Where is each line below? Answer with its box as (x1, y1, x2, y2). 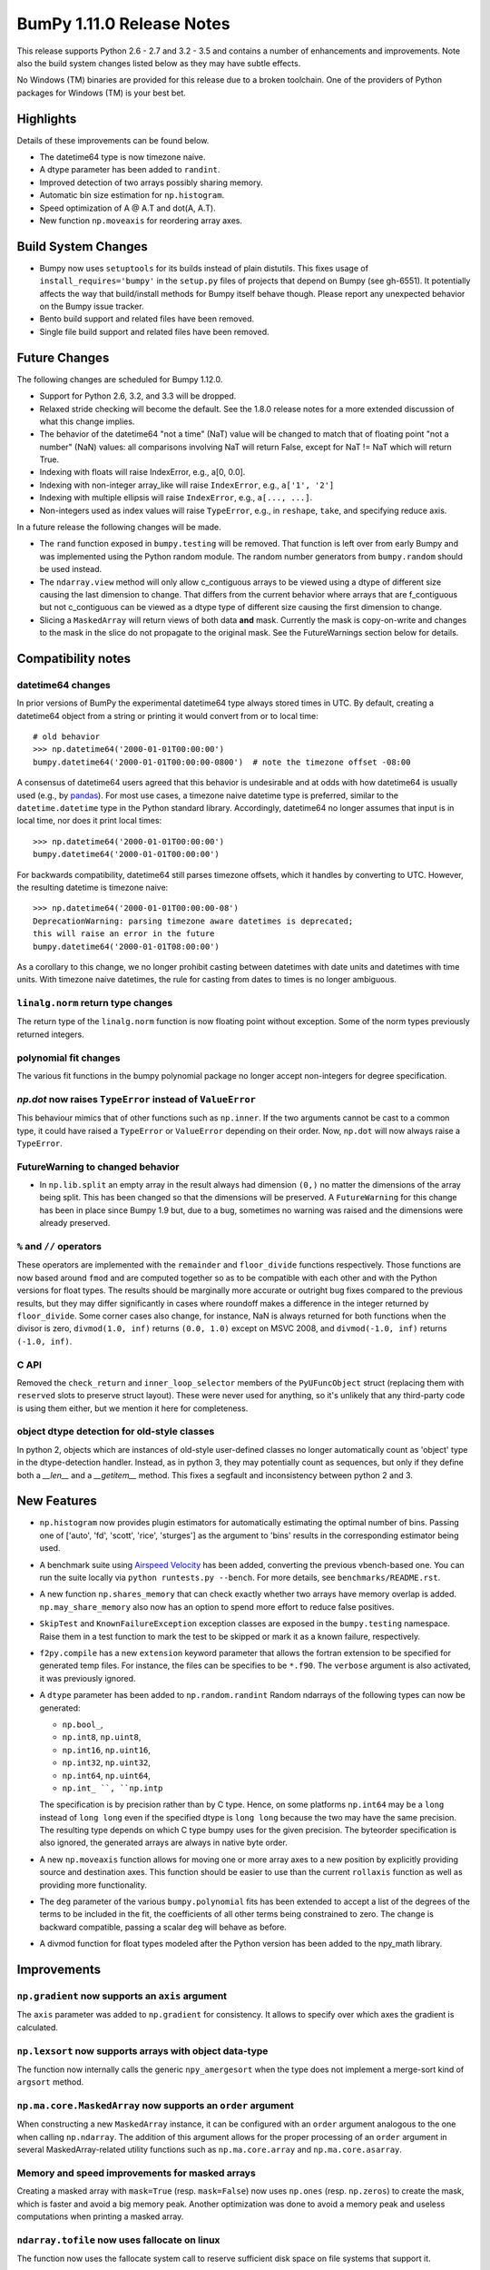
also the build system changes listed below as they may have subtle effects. (16, 57, 301, 68)
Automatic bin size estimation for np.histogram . (39, 190, 225, 201)
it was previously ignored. (39, 1673, 136, 1683)
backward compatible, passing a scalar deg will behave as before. (39, 1921, 288, 1932)
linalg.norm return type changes (16, 997, 173, 1010)
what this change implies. (39, 416, 135, 427)
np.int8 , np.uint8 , (62, 1732, 142, 1742)
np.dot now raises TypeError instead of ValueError (16, 1092, 256, 1105)
